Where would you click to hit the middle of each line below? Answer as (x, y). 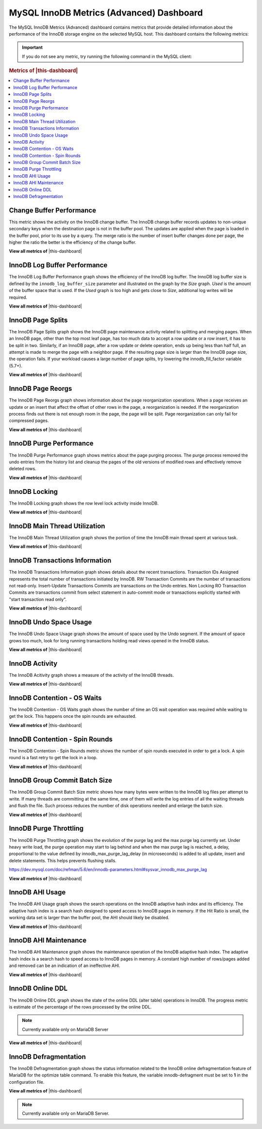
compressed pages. (29, 420)
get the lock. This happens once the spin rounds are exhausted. (73, 716)
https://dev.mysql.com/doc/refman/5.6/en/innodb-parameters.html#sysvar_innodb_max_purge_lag (108, 870)
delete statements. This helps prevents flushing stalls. (63, 860)
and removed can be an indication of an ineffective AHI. (65, 965)
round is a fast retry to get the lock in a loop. (53, 758)
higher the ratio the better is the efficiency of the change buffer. (73, 242)
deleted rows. (23, 469)
